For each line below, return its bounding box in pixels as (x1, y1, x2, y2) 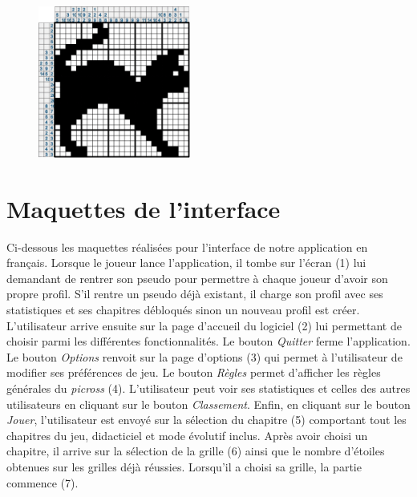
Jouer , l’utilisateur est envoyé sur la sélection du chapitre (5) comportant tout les (6, 411, 407, 428)
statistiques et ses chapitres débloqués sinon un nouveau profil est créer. (6, 301, 360, 318)
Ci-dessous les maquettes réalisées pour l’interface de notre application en (6, 238, 368, 255)
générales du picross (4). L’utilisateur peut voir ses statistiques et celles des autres (6, 380, 411, 397)
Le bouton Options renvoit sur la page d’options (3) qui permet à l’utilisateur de (6, 348, 403, 365)
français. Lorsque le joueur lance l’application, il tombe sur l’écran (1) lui (6, 254, 366, 271)
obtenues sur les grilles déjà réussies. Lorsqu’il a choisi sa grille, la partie (6, 459, 362, 475)
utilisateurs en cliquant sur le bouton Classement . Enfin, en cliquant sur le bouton (6, 395, 411, 412)
